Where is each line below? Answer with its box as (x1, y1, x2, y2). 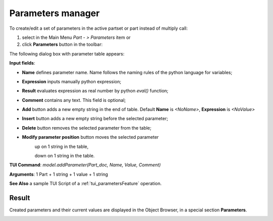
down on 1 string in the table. (34, 153, 95, 159)
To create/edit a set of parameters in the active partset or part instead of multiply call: (9, 25, 188, 31)
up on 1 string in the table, (34, 143, 88, 149)
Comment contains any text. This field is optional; (22, 97, 126, 103)
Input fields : (9, 60, 35, 66)
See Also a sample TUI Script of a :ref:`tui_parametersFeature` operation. (9, 181, 162, 187)
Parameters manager (9, 8, 100, 19)
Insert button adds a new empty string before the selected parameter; (22, 116, 168, 122)
